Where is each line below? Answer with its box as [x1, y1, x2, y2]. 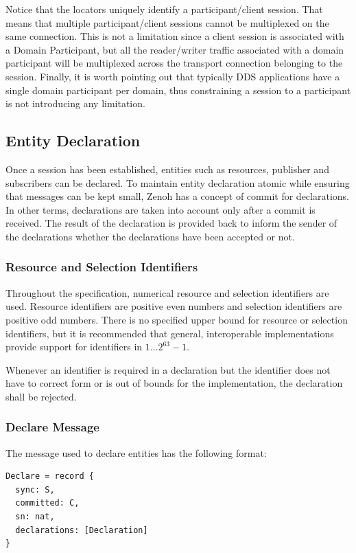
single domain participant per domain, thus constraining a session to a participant [5, 82, 351, 97]
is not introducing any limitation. [5, 96, 145, 111]
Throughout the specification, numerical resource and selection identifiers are [5, 285, 329, 300]
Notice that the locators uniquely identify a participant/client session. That [5, 2, 323, 16]
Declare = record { [5, 471, 94, 482]
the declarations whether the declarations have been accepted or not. [5, 229, 295, 243]
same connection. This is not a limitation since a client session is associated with [5, 29, 344, 43]
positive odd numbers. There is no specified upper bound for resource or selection [5, 312, 348, 326]
